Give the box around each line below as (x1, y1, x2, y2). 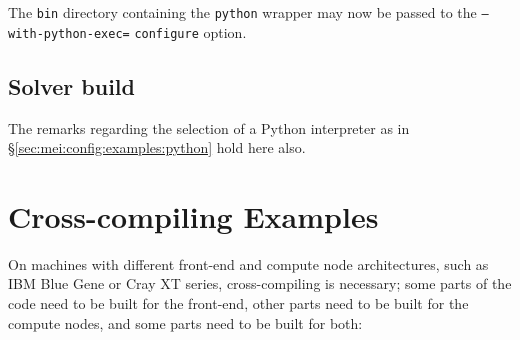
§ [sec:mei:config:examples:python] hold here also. (8, 137, 306, 158)
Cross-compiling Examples (8, 195, 379, 236)
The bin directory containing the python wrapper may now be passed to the (8, 2, 477, 22)
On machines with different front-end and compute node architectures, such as (8, 253, 489, 274)
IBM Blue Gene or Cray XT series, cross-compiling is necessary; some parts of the (8, 273, 512, 294)
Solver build (8, 70, 135, 101)
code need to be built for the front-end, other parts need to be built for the (8, 293, 469, 314)
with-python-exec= (8, 26, 130, 41)
